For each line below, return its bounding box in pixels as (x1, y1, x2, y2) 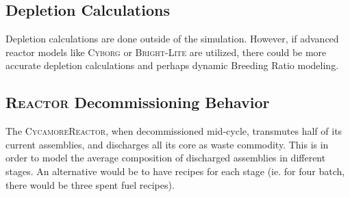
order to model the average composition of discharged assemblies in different (5, 150, 326, 165)
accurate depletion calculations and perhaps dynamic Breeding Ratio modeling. (5, 58, 339, 73)
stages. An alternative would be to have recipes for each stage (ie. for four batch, (5, 163, 345, 178)
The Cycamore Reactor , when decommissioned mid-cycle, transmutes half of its (5, 124, 342, 138)
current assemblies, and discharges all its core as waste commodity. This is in (5, 137, 329, 151)
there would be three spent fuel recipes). (5, 177, 175, 192)
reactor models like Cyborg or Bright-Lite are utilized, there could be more (5, 44, 327, 59)
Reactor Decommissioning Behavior (5, 92, 270, 113)
